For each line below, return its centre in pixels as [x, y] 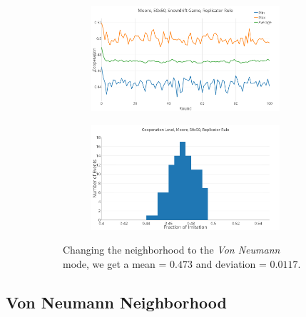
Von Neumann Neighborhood [116, 302]
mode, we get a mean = [115, 263]
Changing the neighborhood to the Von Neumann [172, 250]
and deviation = [231, 263]
